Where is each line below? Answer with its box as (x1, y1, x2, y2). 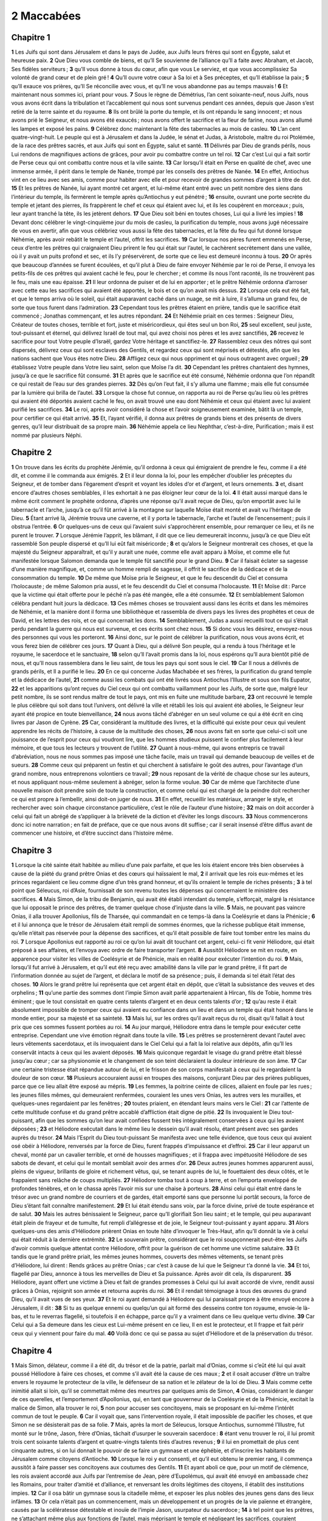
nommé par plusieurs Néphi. (11, 431, 83, 439)
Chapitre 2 (11, 447, 52, 458)
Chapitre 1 (11, 32, 50, 43)
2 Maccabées (11, 9, 81, 23)
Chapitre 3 (11, 846, 52, 856)
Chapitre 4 (11, 1345, 53, 1356)
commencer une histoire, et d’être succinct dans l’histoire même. (11, 829, 173, 837)
